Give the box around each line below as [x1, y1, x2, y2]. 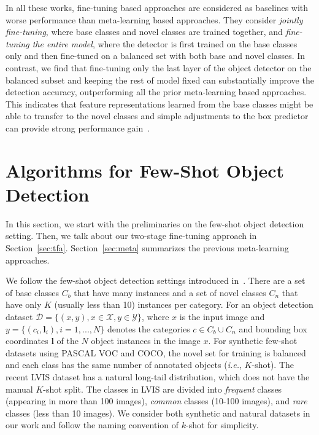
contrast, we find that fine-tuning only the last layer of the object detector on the [6, 61, 312, 74]
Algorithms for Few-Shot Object [6, 157, 285, 182]
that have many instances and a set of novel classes [74, 286, 266, 299]
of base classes [6, 286, 59, 299]
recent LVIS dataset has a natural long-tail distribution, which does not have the [6, 370, 310, 383]
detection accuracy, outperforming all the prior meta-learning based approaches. [6, 85, 307, 98]
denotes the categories [107, 322, 190, 335]
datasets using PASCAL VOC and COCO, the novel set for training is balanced [6, 346, 306, 359]
